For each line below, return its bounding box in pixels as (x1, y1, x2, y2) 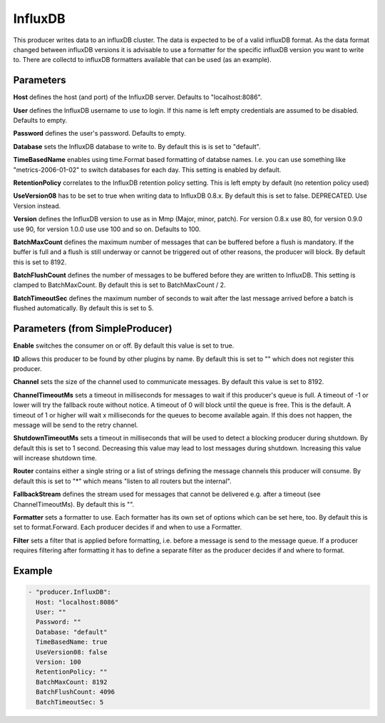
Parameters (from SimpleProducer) (13, 323, 173, 335)
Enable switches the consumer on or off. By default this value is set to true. (13, 341, 235, 350)
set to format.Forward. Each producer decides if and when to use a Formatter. (13, 523, 242, 532)
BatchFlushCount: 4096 (36, 688, 115, 696)
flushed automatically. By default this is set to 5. (13, 304, 154, 313)
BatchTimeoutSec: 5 (36, 698, 104, 706)
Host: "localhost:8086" (36, 598, 119, 606)
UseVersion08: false (36, 648, 108, 656)
